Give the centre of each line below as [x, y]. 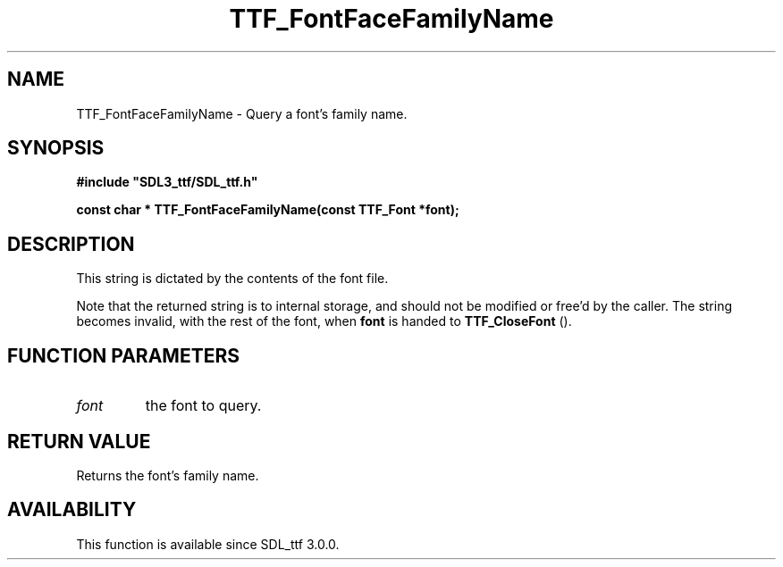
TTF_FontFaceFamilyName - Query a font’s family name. [242, 113]
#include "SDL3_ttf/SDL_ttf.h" [167, 182]
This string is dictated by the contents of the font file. [232, 279]
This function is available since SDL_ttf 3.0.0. [208, 544]
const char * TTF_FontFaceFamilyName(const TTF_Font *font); [268, 210]
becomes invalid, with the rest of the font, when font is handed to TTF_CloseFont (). [324, 321]
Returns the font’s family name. [168, 475]
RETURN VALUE [79, 441]
